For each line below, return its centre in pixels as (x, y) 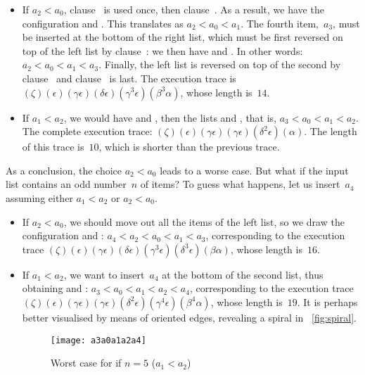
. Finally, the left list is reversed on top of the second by (220, 64)
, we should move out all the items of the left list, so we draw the (204, 221)
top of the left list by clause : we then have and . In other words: (162, 50)
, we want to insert (104, 274)
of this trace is (53, 147)
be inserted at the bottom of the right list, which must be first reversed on (182, 37)
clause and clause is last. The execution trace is (129, 78)
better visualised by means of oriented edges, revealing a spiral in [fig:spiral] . (189, 317)
